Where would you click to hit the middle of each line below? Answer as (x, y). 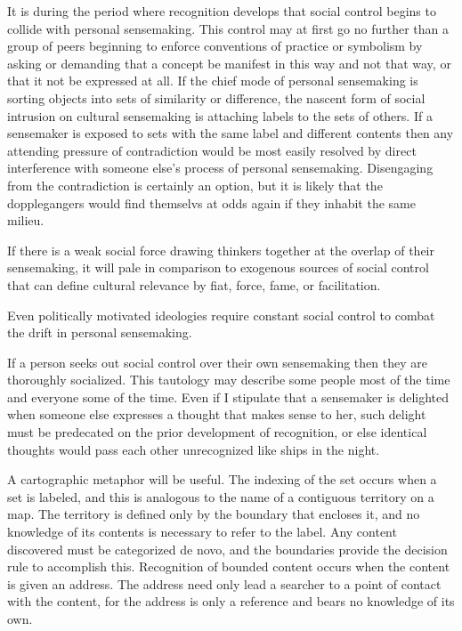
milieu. (26, 220)
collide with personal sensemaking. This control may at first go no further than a (228, 28)
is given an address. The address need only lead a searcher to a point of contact (224, 583)
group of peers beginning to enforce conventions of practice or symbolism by (215, 46)
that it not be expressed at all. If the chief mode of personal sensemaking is (213, 81)
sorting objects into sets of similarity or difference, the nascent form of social (216, 97)
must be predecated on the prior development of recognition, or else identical (217, 432)
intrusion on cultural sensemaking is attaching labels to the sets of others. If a (220, 115)
